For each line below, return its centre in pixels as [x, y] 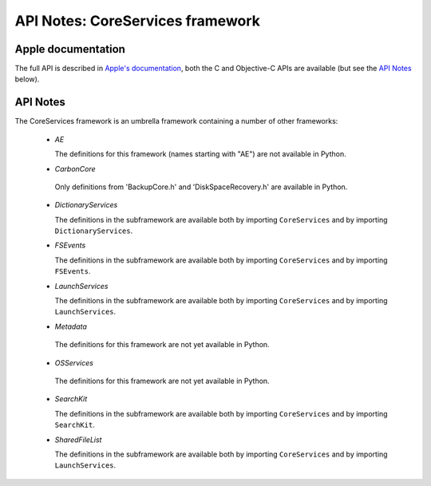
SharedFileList [78, 440]
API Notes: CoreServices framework [138, 21]
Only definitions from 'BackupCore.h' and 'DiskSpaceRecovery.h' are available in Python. [201, 187]
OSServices [74, 362]
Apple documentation [70, 49]
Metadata [71, 326]
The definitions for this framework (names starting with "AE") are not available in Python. [200, 154]
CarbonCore [75, 168]
